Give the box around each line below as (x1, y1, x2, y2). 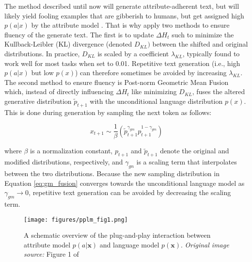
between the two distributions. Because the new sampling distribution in (4, 168, 220, 178)
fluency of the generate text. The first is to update (4, 29, 154, 39)
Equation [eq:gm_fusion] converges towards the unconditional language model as (4, 178, 245, 188)
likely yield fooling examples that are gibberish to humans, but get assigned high (4, 10, 244, 20)
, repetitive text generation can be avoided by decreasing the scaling (29, 187, 231, 197)
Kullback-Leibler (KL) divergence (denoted (4, 39, 132, 49)
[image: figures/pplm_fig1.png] (24, 216, 128, 223)
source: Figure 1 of (24, 249, 79, 259)
